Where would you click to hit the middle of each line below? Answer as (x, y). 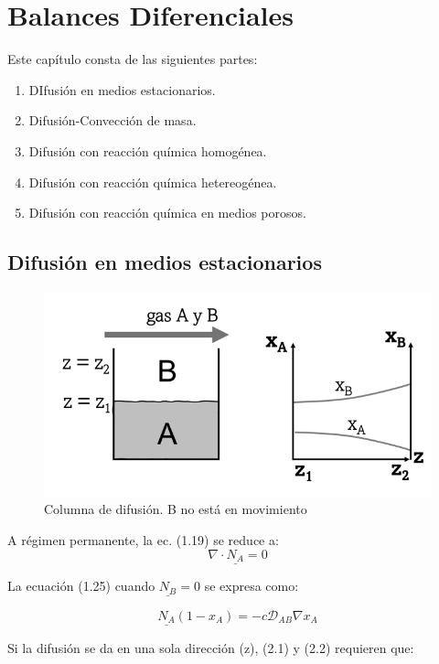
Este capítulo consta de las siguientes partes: (133, 59)
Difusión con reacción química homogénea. (148, 150)
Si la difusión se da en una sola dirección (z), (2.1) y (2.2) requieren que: (211, 647)
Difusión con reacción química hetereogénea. (153, 182)
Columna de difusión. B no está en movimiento (176, 509)
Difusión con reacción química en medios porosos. (167, 213)
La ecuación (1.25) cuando (81, 586)
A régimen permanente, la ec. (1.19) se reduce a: (143, 540)
